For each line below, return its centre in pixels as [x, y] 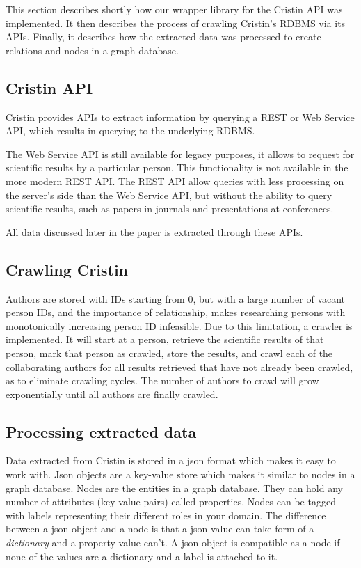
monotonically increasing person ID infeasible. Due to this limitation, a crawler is [179, 325]
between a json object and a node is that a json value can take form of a [160, 529]
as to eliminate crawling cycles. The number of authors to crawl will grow [162, 380]
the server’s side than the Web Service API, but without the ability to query [169, 195]
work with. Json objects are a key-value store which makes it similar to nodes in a [180, 474]
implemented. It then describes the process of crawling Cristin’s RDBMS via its [176, 23]
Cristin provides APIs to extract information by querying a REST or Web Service [180, 117]
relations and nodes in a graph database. [92, 50]
